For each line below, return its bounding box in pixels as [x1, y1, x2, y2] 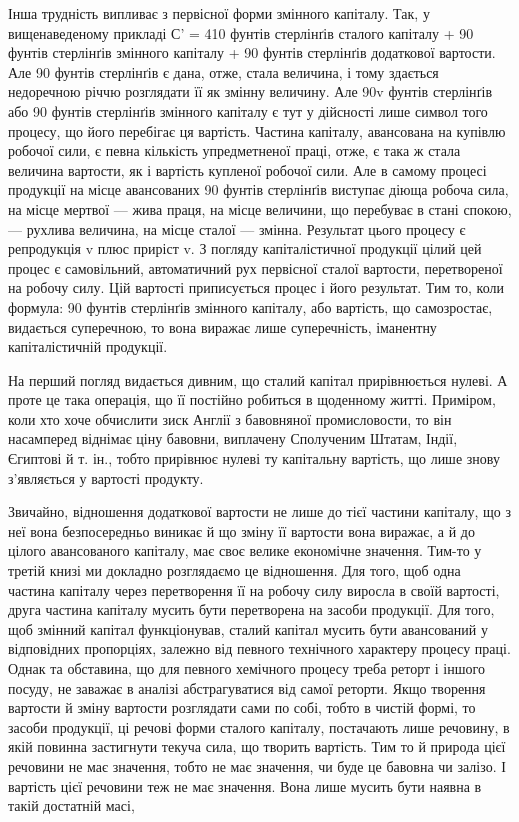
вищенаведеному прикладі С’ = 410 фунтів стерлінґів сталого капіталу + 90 [8, 22, 474, 43]
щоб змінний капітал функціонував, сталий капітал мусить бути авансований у [8, 618, 488, 639]
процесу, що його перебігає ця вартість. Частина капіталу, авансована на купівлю [8, 120, 506, 141]
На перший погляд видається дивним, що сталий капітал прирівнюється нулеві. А [8, 369, 508, 390]
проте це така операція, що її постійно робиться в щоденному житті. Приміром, [8, 389, 496, 410]
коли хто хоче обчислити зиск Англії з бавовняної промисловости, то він [8, 408, 452, 429]
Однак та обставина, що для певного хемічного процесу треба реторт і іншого [8, 658, 485, 678]
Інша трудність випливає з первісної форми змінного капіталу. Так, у [8, 3, 430, 23]
